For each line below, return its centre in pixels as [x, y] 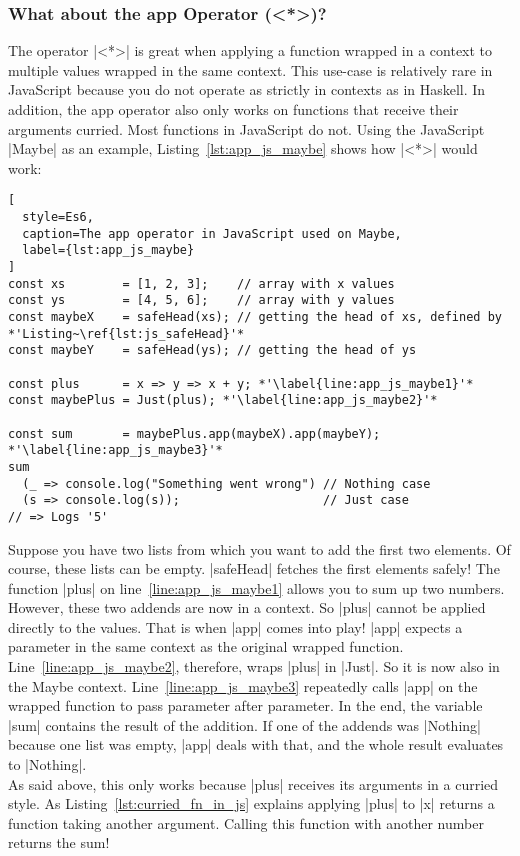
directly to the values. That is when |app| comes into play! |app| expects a [235, 626]
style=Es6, [58, 217]
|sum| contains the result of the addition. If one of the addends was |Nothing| [244, 724]
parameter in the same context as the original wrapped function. [206, 646]
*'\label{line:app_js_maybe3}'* [115, 450]
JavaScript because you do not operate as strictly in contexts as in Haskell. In [247, 89]
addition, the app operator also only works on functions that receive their [233, 109]
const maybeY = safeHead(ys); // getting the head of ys [212, 350]
